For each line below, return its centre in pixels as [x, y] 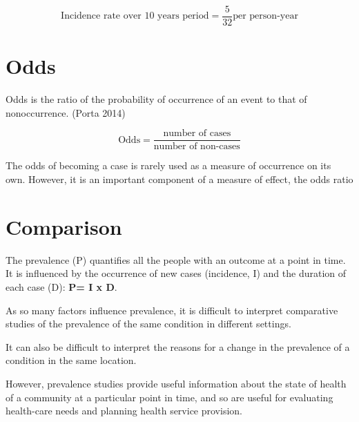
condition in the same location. [71, 360]
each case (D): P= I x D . [61, 286]
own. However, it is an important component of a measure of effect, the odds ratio [179, 179]
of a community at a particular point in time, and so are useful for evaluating [169, 397]
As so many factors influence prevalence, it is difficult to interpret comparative [172, 310]
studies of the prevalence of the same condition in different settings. [148, 324]
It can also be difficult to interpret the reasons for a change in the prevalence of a [178, 346]
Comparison [64, 226]
